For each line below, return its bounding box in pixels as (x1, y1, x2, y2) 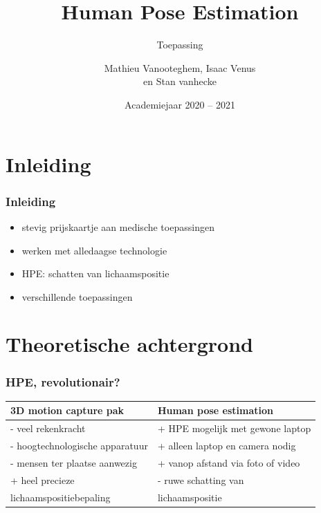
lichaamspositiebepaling (10, 489, 111, 504)
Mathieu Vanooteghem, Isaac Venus (104, 60, 256, 75)
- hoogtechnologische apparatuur (10, 438, 148, 453)
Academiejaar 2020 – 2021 (125, 97, 235, 111)
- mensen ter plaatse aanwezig (10, 455, 137, 469)
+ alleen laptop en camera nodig (157, 438, 296, 453)
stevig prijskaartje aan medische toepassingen (21, 219, 214, 234)
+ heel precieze (10, 472, 75, 487)
